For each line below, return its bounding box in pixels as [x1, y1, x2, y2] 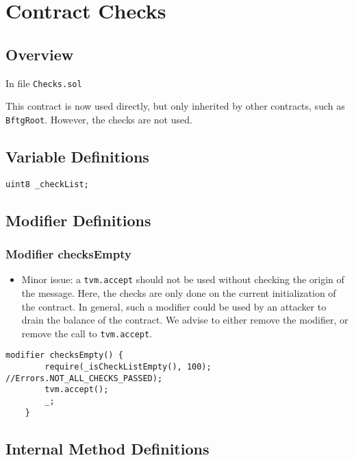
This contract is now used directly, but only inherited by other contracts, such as [5, 99, 345, 113]
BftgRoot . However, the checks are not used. [5, 112, 192, 126]
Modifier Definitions [5, 209, 151, 230]
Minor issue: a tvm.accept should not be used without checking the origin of [21, 272, 344, 287]
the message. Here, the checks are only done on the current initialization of [21, 286, 336, 300]
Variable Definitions [5, 145, 149, 167]
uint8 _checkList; [5, 179, 89, 189]
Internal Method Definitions [5, 437, 210, 459]
